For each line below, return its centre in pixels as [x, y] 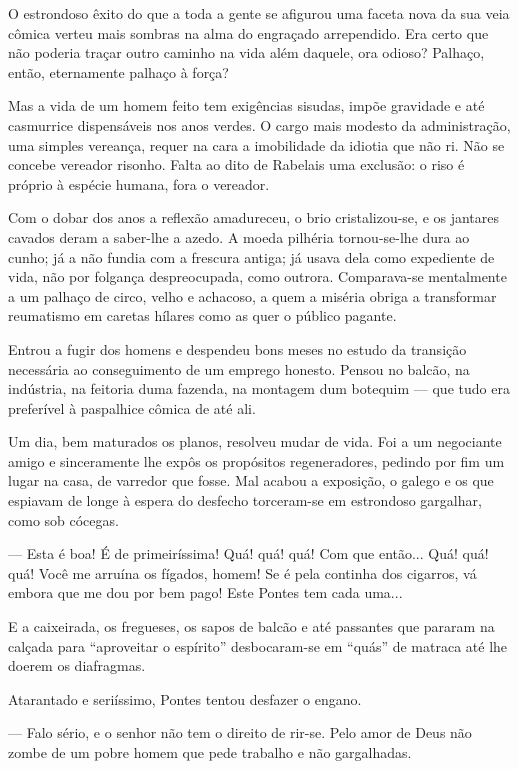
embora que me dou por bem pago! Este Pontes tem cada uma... [205, 592]
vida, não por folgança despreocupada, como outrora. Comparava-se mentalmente [257, 276]
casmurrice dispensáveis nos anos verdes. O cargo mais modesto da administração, [259, 124]
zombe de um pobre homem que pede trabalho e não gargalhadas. [210, 752]
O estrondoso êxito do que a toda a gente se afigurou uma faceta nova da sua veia [259, 13]
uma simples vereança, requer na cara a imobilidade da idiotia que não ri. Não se [256, 144]
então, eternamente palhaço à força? [118, 71]
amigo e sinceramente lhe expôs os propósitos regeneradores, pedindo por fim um [256, 460]
